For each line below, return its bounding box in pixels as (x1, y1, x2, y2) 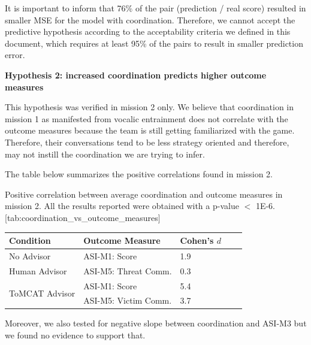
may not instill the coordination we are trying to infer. (5, 147, 205, 160)
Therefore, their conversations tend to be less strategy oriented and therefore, (5, 135, 289, 148)
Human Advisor (9, 264, 67, 277)
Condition (9, 234, 51, 246)
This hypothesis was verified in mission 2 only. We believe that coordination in (5, 101, 294, 113)
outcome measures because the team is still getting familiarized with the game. (5, 124, 295, 137)
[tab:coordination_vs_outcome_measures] (5, 211, 161, 223)
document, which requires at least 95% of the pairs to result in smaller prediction (5, 37, 303, 49)
